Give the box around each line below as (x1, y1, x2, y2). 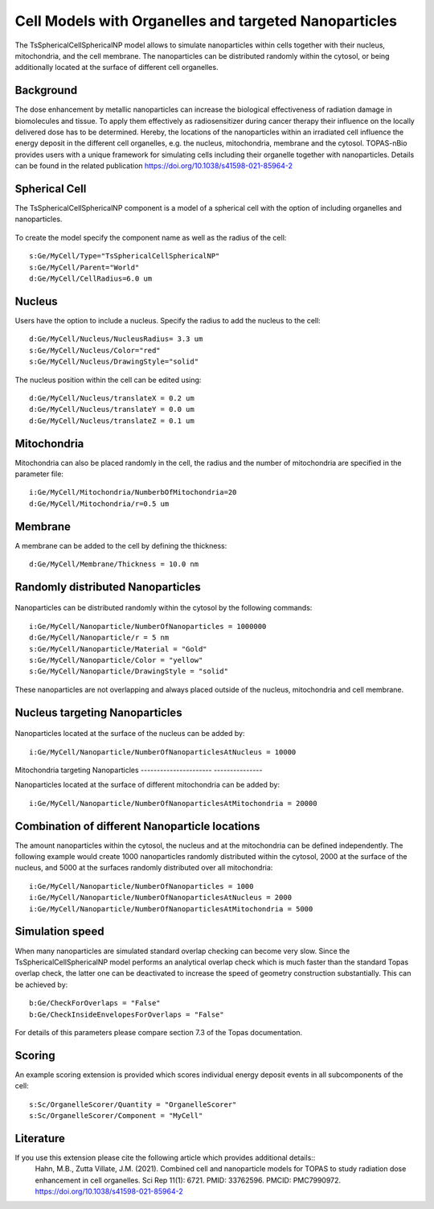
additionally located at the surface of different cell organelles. (14, 63, 219, 72)
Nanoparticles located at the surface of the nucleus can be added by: (14, 729, 245, 738)
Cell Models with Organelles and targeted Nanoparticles (14, 12, 398, 30)
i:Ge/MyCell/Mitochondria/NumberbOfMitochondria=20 (29, 487, 237, 497)
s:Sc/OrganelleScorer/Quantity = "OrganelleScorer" (29, 1100, 237, 1109)
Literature (14, 1131, 66, 1145)
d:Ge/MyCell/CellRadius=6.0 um (29, 274, 153, 283)
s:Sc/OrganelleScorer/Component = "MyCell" (29, 1111, 203, 1120)
